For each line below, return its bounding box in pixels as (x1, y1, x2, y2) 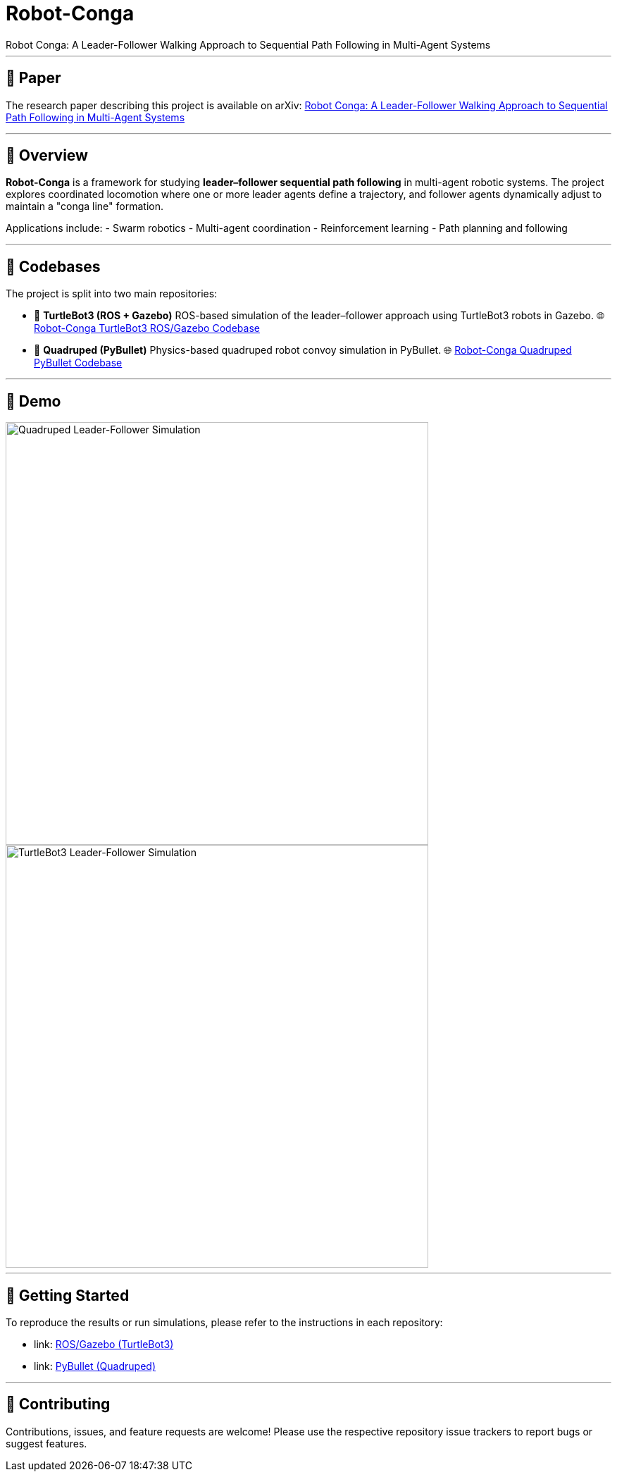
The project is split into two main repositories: (6, 288, 218, 300)
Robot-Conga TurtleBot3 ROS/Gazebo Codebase (34, 322, 260, 335)
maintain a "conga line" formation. (6, 200, 163, 213)
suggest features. (6, 1437, 87, 1450)
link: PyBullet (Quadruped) (34, 1359, 156, 1372)
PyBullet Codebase (34, 357, 123, 369)
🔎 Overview (6, 147, 88, 165)
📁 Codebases (6, 257, 101, 276)
